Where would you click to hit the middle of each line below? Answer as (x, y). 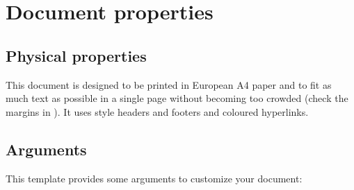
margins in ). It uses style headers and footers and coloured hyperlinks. (157, 111)
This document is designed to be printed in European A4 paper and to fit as (169, 84)
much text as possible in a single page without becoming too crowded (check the (177, 98)
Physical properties (76, 55)
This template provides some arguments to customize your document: (154, 178)
